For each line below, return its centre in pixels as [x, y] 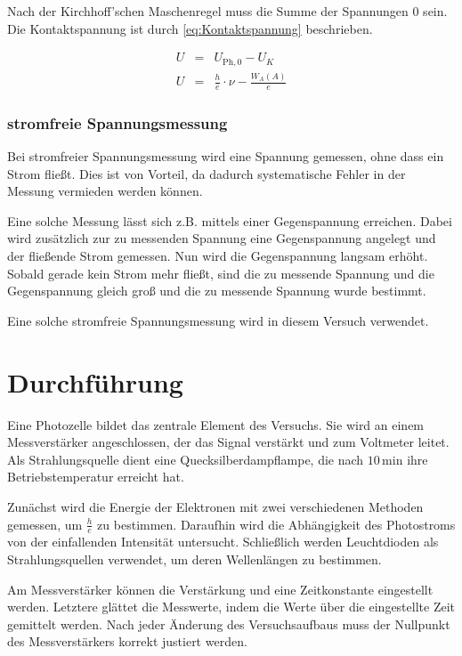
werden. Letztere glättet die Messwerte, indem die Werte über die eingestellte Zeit [231, 607]
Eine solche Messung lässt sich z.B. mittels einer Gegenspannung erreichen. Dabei [230, 220]
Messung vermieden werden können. [105, 191]
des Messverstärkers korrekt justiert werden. [127, 641]
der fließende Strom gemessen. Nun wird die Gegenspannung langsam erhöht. [218, 256]
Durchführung [95, 381]
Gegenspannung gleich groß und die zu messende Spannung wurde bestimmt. [217, 291]
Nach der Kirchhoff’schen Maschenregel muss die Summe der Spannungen [208, 11]
